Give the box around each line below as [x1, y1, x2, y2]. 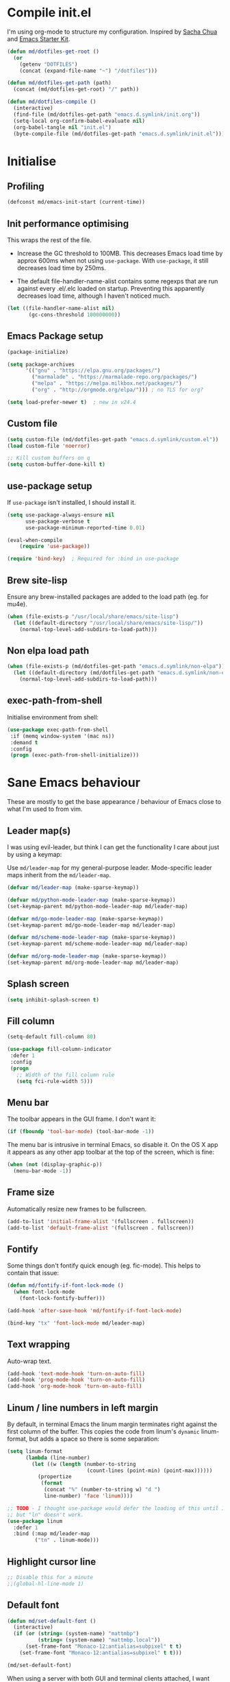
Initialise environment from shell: [7, 713, 99, 721]
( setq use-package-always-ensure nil [7, 511, 115, 519]
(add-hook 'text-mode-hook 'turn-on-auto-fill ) [7, 1370, 146, 1377]
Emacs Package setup [7, 331, 104, 342]
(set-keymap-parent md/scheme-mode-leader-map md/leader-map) [7, 940, 188, 947]
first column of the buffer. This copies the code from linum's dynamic [7, 1427, 200, 1435]
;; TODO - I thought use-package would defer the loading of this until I [7, 1504, 225, 1512]
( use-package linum [7, 1517, 63, 1524]
